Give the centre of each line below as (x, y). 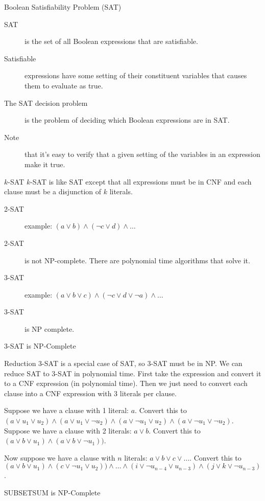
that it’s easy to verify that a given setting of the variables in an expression (142, 154)
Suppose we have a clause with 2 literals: (68, 430)
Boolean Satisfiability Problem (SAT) (63, 7)
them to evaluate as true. (64, 85)
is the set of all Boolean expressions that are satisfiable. (111, 41)
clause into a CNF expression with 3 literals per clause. (90, 393)
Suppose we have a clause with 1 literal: (67, 410)
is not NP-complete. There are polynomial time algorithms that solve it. (137, 260)
